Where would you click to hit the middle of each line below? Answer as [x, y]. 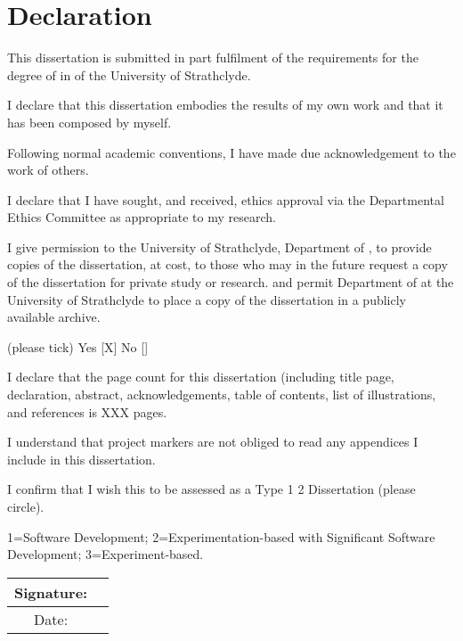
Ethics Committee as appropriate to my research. [142, 217]
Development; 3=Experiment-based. [106, 554]
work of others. [48, 170]
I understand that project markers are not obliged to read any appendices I [213, 442]
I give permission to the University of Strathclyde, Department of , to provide [219, 247]
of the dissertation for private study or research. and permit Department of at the [231, 282]
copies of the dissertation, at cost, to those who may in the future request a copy [227, 264]
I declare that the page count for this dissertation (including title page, [201, 377]
